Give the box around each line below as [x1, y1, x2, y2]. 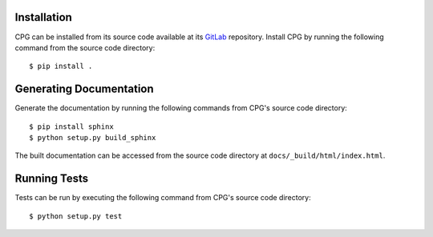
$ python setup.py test [29, 211, 123, 220]
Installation [14, 10, 72, 24]
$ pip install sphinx [29, 122, 114, 131]
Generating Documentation [14, 82, 154, 96]
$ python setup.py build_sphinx [29, 133, 156, 142]
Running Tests [14, 172, 88, 186]
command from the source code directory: [14, 42, 156, 52]
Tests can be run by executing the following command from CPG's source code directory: [14, 193, 312, 203]
